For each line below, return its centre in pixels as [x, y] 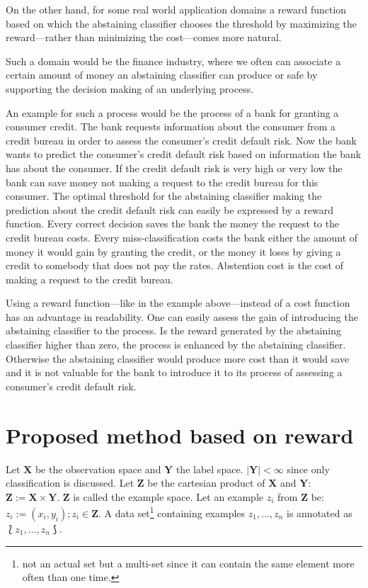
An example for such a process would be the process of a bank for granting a [172, 112]
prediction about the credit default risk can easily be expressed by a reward [169, 209]
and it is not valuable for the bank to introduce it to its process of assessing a [174, 372]
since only [308, 469]
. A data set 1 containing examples [172, 512]
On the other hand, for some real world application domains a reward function [176, 9]
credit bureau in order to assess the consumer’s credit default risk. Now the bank [181, 140]
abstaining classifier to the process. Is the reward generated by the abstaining [173, 330]
